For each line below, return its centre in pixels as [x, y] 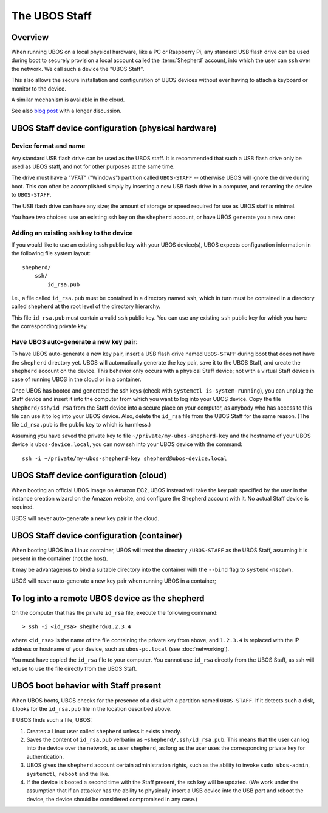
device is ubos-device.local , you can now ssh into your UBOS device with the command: [127, 444]
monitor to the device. [39, 89]
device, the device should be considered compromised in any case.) [112, 799]
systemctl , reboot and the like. [68, 774]
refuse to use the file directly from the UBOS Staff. [74, 668]
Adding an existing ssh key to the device [72, 233]
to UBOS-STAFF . [31, 195]
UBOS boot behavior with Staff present [86, 686]
